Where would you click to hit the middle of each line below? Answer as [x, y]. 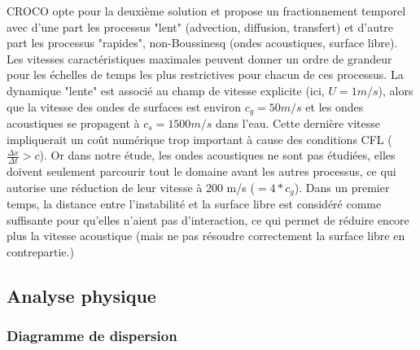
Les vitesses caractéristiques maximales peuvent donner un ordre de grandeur [199, 58]
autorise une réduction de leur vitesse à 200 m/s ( [131, 187]
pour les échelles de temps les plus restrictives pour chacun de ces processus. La [205, 74]
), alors [396, 90]
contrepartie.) [40, 251]
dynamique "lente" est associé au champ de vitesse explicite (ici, [166, 90]
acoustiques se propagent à [73, 123]
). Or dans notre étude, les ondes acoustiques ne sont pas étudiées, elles [217, 155]
